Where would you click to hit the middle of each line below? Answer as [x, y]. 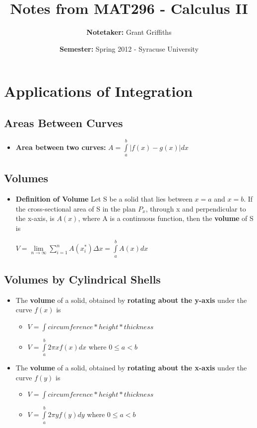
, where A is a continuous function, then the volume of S [166, 218]
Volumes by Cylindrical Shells [82, 279]
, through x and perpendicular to [196, 208]
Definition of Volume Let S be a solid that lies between [104, 199]
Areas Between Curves [64, 122]
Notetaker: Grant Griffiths [129, 32]
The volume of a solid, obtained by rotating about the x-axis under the [131, 368]
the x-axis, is [35, 218]
